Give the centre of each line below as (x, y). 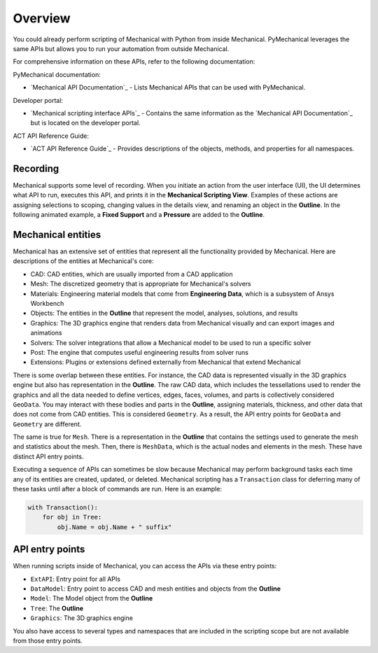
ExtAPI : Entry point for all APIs (75, 579)
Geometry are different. (47, 424)
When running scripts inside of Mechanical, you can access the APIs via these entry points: (145, 566)
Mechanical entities (57, 234)
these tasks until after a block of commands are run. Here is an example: (117, 489)
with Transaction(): (63, 508)
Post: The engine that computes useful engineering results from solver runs (139, 352)
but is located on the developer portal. (85, 123)
